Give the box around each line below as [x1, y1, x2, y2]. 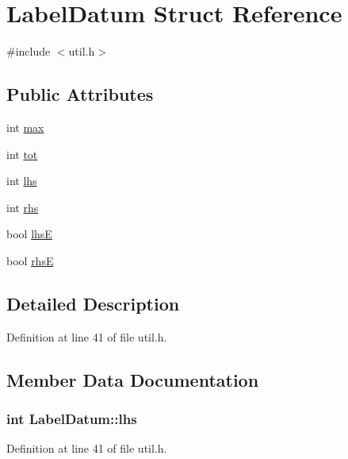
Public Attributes [6, 82, 154, 106]
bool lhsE [6, 226, 52, 242]
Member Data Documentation [6, 367, 259, 391]
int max [6, 118, 44, 135]
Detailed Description [6, 291, 180, 315]
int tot [6, 145, 38, 162]
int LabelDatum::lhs [6, 408, 137, 428]
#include [6, 43, 51, 60]
